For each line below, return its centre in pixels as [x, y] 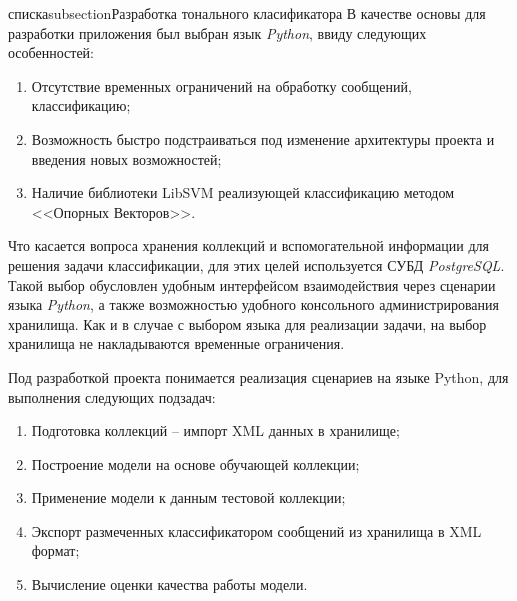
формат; [55, 550]
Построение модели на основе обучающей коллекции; [195, 463]
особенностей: [51, 52]
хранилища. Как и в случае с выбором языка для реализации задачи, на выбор [247, 323]
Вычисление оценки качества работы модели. [169, 584]
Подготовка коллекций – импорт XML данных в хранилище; [215, 430]
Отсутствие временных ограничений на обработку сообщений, [221, 85]
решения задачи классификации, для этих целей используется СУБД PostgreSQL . [256, 264]
